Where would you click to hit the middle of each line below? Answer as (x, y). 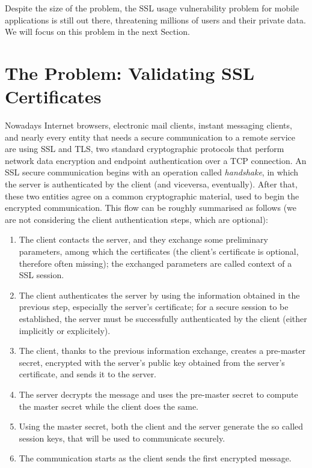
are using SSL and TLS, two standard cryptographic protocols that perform (145, 149)
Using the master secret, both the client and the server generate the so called (161, 426)
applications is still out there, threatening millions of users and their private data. (155, 20)
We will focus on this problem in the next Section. (97, 32)
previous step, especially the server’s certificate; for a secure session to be (154, 307)
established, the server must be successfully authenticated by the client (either (163, 318)
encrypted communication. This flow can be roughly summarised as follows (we (151, 208)
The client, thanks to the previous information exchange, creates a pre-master (162, 351)
